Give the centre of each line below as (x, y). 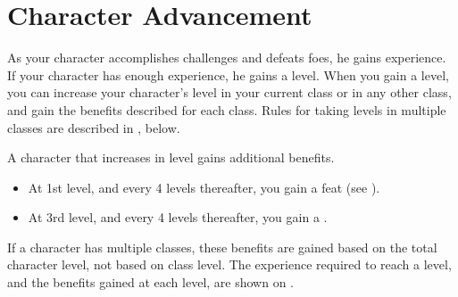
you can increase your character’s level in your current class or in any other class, (229, 92)
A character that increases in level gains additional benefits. (171, 157)
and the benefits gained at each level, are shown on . (151, 282)
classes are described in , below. (94, 127)
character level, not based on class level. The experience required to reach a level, (229, 264)
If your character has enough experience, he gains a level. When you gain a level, (228, 74)
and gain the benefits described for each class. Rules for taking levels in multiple (227, 109)
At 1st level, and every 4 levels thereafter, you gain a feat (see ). (204, 187)
